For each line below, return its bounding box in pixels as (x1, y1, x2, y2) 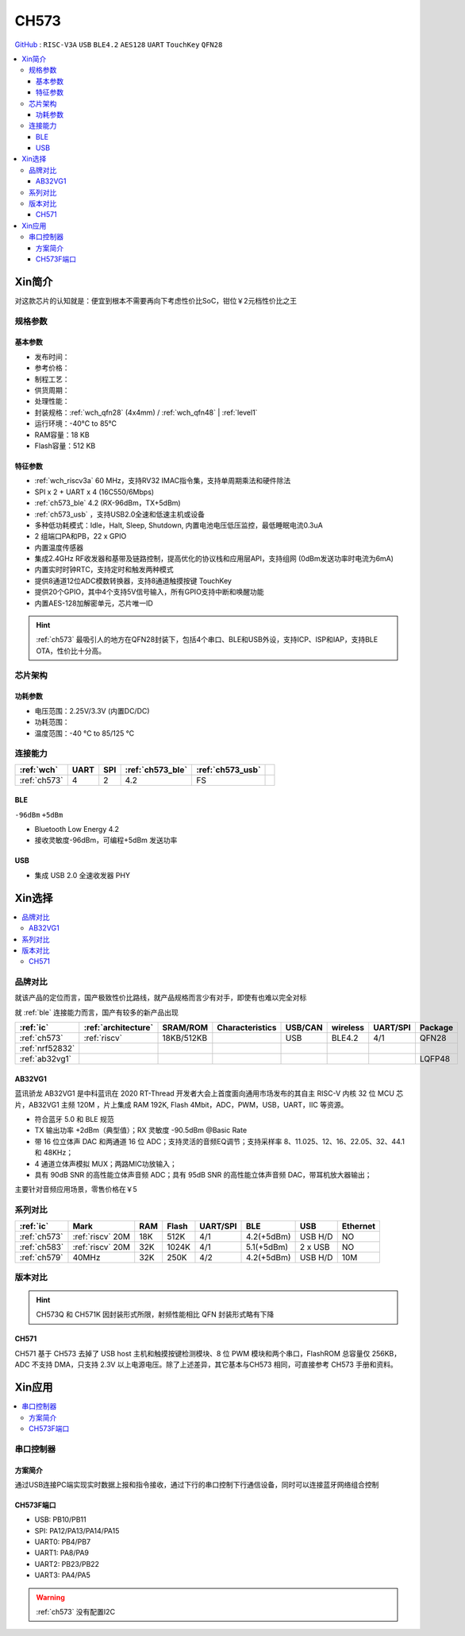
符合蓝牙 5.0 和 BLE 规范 (34, 1115, 114, 1124)
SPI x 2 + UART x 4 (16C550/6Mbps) (34, 487, 155, 497)
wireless (331, 1022, 365, 1033)
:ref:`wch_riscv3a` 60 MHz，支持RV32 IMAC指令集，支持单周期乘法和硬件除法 (34, 476, 291, 485)
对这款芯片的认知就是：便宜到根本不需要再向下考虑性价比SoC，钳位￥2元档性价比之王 (14, 296, 298, 305)
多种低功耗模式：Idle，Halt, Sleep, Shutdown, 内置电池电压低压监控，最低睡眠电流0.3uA (34, 520, 323, 530)
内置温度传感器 (34, 543, 83, 552)
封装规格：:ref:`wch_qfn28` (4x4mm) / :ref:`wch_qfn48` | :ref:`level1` (34, 408, 258, 417)
